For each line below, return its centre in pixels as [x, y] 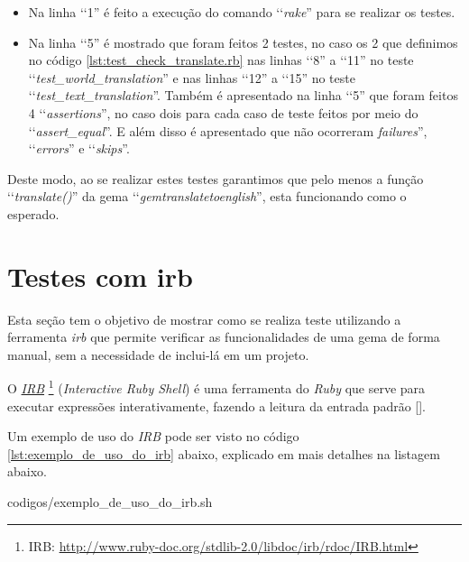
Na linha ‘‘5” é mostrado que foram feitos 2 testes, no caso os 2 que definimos [243, 42]
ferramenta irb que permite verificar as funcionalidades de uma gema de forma [224, 337]
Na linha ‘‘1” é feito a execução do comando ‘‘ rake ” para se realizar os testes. [242, 12]
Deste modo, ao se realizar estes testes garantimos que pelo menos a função [216, 178]
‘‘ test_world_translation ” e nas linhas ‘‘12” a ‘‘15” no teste [192, 77]
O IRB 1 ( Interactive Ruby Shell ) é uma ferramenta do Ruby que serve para [216, 387]
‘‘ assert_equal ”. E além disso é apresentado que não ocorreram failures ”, [228, 130]
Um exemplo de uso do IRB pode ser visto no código [153, 436]
